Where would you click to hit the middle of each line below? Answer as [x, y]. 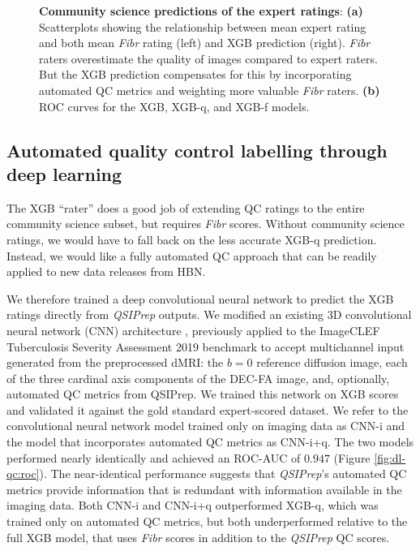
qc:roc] [23, 474]
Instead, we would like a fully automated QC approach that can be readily [192, 255]
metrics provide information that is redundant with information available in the [204, 489]
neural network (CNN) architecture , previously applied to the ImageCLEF [193, 330]
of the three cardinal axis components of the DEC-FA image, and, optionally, [198, 378]
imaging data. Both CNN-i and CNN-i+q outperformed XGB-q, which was [193, 505]
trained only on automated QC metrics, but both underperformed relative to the [207, 521]
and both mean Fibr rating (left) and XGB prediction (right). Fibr [205, 43]
